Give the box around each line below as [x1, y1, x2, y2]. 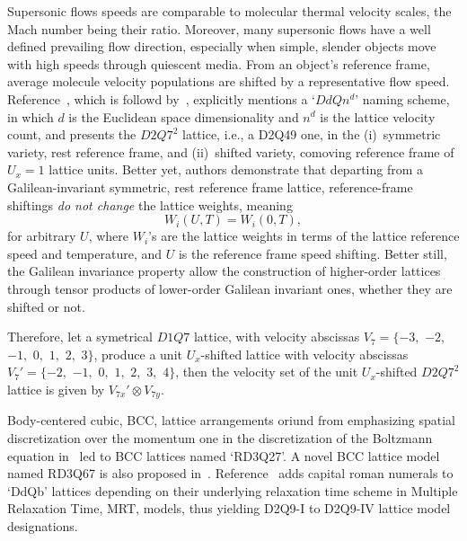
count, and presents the [7, 125, 137, 144]
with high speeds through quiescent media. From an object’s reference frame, [7, 54, 430, 73]
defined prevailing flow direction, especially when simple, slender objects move [7, 37, 436, 56]
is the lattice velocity [320, 107, 436, 126]
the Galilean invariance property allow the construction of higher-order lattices [7, 262, 441, 280]
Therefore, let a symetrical [7, 327, 153, 346]
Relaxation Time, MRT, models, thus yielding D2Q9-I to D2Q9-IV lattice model [7, 499, 451, 518]
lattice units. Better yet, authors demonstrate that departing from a [48, 160, 424, 179]
